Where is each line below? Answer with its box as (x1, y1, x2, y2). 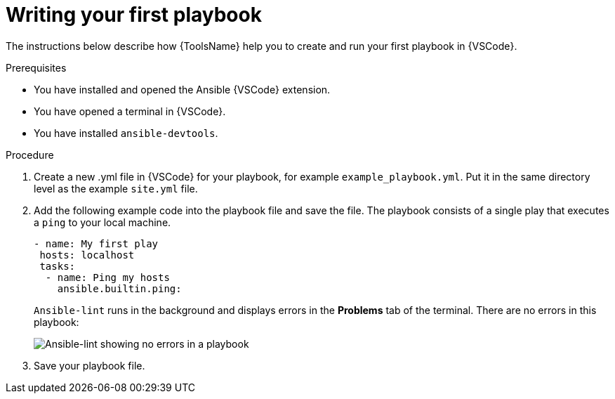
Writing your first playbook (6, 3, 262, 27)
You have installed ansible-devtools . (34, 126, 218, 139)
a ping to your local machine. (34, 216, 171, 228)
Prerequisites (6, 61, 67, 74)
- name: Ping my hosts (45, 271, 170, 283)
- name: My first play (34, 237, 159, 249)
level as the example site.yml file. (34, 182, 198, 195)
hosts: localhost (39, 249, 135, 261)
